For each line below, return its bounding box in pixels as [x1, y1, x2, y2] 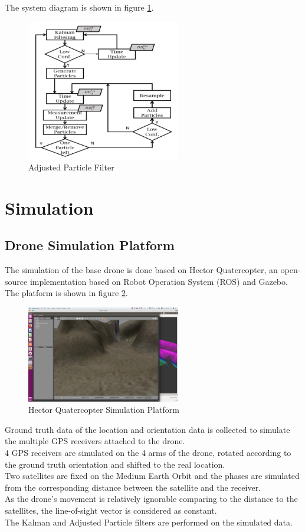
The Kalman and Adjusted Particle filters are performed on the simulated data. [5, 515, 293, 528]
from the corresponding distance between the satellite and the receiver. [5, 481, 261, 493]
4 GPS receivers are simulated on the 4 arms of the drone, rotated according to [5, 446, 291, 458]
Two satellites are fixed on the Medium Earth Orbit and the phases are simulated [5, 469, 300, 482]
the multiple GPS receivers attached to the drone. [5, 435, 185, 447]
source [5, 275, 28, 287]
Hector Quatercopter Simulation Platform [28, 403, 179, 416]
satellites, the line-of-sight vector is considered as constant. [5, 504, 217, 516]
